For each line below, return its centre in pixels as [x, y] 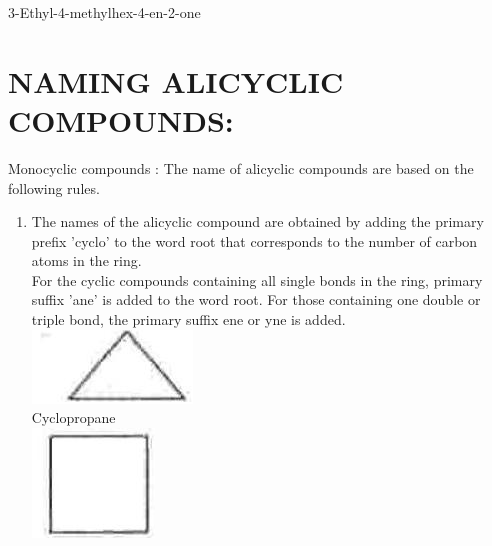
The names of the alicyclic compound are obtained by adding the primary [257, 221]
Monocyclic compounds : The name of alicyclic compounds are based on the [241, 167]
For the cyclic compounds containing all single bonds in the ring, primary [257, 279]
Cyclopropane [73, 417]
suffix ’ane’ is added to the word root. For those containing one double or [256, 299]
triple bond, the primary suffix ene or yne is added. [188, 319]
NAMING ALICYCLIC [176, 80]
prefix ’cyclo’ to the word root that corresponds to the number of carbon [254, 240]
